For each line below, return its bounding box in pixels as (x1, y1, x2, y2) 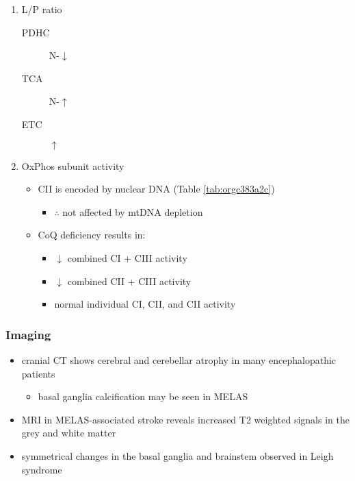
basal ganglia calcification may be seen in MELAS (38, 389, 248, 404)
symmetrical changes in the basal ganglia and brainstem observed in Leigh (21, 448, 334, 463)
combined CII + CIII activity (67, 273, 192, 288)
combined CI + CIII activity (67, 250, 187, 264)
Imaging (5, 325, 51, 343)
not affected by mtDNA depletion (62, 204, 203, 219)
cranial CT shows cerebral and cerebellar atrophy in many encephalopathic (21, 352, 337, 367)
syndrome (21, 462, 62, 476)
